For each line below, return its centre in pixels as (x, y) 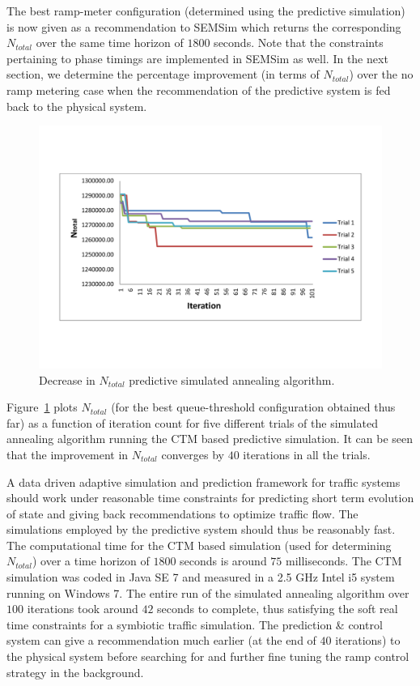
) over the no (381, 74)
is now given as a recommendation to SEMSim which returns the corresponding (204, 26)
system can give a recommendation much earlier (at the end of (161, 640)
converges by (193, 454)
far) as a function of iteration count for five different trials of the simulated (192, 422)
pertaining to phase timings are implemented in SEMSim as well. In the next (197, 58)
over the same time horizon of (110, 43)
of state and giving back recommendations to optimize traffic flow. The (182, 513)
